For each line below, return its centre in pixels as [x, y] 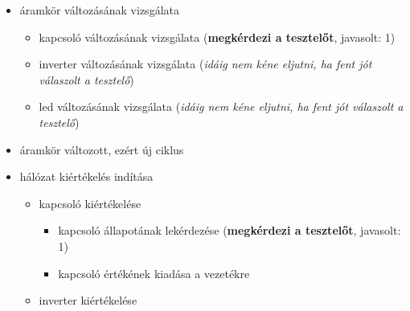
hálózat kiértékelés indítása [86, 176]
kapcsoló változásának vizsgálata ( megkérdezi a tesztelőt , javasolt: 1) [217, 37]
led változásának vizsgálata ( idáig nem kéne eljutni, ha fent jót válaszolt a [221, 106]
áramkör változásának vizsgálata [99, 10]
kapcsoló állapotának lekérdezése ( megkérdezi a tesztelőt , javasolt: [230, 230]
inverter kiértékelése [88, 300]
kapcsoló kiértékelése [90, 203]
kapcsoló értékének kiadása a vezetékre [154, 273]
